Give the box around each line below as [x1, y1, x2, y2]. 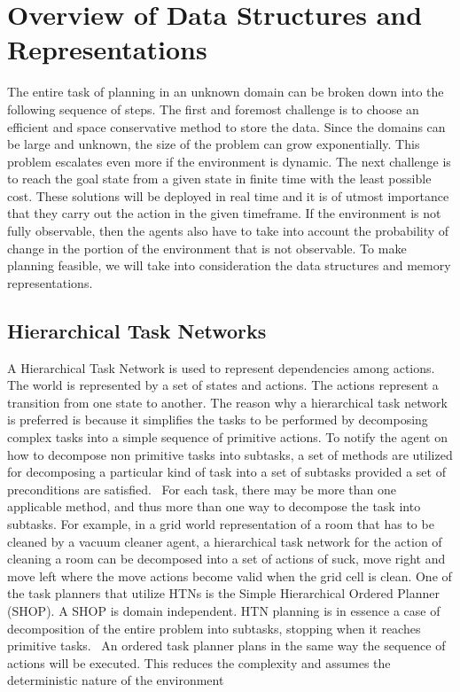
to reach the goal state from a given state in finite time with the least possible [7, 169, 432, 188]
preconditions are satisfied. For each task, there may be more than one [7, 479, 396, 498]
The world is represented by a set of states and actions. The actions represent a [7, 376, 439, 394]
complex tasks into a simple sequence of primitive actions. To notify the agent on [7, 428, 448, 447]
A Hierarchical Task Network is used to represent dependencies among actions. [7, 358, 435, 377]
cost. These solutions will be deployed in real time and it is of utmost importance [7, 186, 449, 205]
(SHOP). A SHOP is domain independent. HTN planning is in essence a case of [7, 601, 441, 619]
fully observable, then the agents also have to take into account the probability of [7, 222, 449, 240]
